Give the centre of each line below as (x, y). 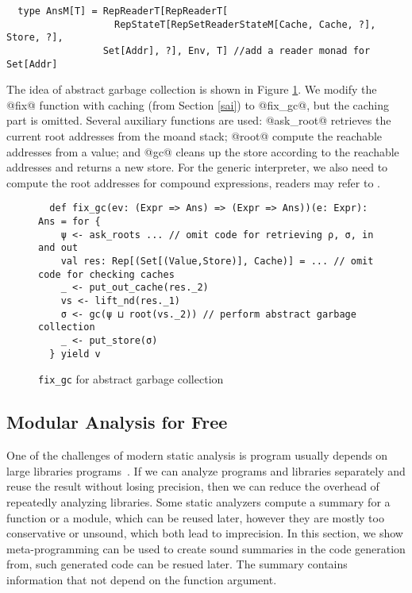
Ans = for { (69, 222)
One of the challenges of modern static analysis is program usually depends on (197, 455)
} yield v (75, 354)
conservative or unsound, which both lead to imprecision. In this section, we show (205, 533)
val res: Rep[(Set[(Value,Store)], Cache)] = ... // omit (217, 262)
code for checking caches (106, 274)
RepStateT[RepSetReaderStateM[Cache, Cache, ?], (245, 24)
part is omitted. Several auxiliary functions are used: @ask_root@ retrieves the (199, 120)
